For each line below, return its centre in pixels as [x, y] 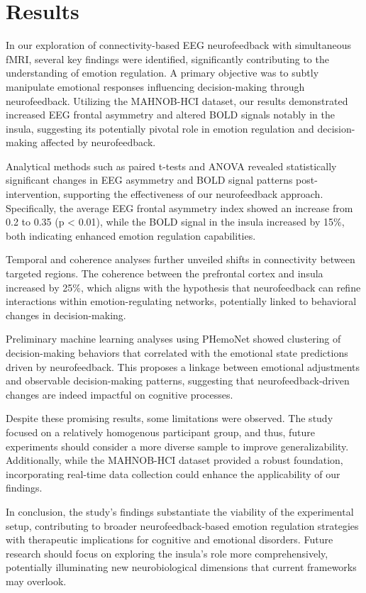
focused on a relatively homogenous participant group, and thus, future [161, 432]
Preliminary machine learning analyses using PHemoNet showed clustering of [173, 339]
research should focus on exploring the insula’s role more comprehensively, [167, 553]
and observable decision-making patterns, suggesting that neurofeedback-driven [178, 381]
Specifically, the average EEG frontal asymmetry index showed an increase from [179, 207]
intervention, [33, 194]
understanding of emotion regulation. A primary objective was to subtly [162, 73]
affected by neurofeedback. [98, 142]
